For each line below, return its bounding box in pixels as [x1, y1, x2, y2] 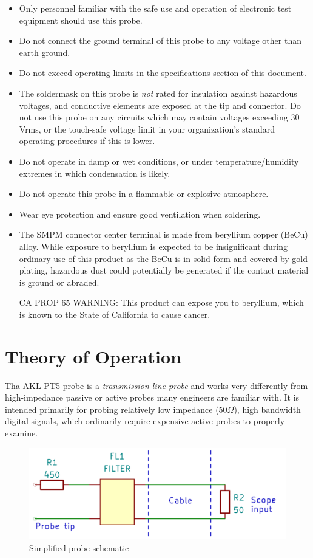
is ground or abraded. [19, 275, 99, 288]
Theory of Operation [5, 343, 181, 368]
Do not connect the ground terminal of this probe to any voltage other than [19, 34, 301, 47]
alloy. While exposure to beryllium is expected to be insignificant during [19, 239, 288, 252]
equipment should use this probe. [19, 13, 143, 26]
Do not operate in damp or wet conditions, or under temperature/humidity [19, 154, 299, 167]
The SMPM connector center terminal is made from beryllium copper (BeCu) [19, 228, 308, 241]
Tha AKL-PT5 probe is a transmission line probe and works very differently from [5, 379, 308, 391]
